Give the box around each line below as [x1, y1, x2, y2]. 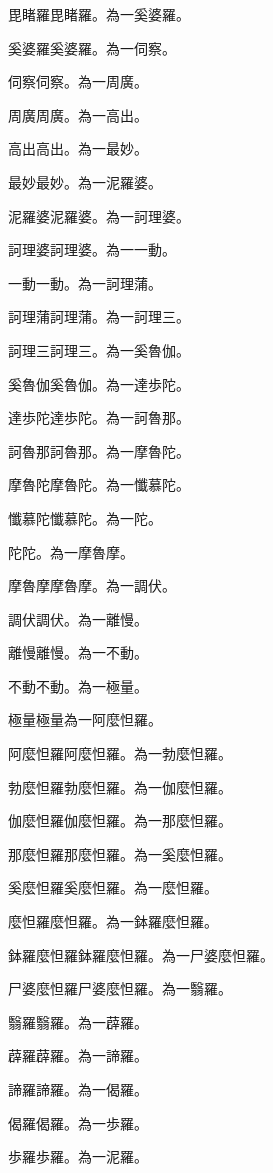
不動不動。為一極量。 [8, 675, 148, 696]
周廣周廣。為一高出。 [8, 104, 148, 125]
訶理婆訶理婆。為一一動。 [8, 239, 176, 260]
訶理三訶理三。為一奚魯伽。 [8, 339, 190, 360]
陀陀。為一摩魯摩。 [8, 541, 134, 562]
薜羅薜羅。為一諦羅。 [8, 1045, 148, 1066]
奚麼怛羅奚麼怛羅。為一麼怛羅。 [8, 877, 218, 898]
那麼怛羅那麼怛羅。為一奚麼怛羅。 [8, 843, 232, 864]
